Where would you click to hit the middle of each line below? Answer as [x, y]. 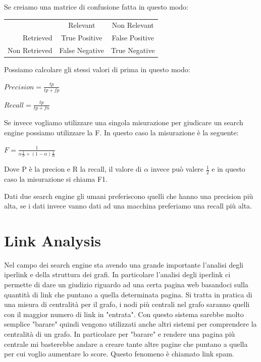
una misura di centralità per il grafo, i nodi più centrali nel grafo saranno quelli [127, 304]
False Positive [133, 38]
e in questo [228, 169]
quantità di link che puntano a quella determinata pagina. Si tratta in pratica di [128, 294]
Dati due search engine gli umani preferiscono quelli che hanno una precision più [129, 196]
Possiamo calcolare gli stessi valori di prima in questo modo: [97, 69]
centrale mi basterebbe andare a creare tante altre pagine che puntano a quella [126, 344]
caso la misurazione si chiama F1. [56, 178]
